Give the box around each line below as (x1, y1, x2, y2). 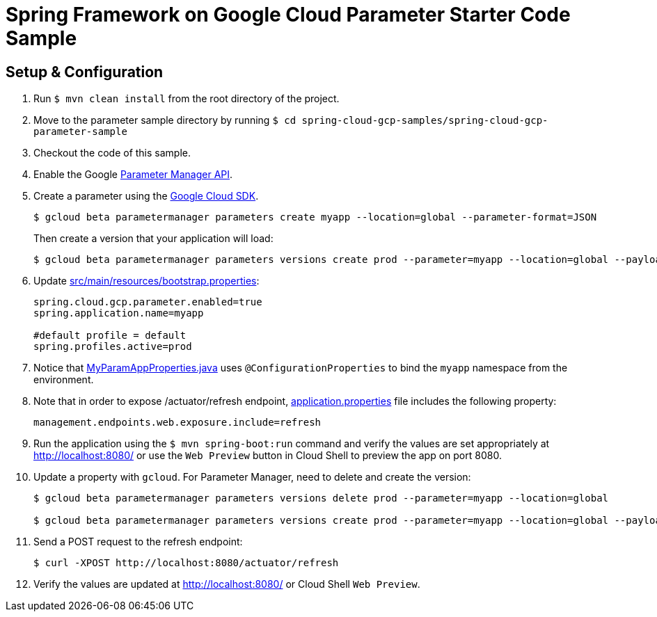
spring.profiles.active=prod (33, 341, 192, 353)
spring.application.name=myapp (33, 307, 204, 319)
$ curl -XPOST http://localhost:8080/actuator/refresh (33, 557, 339, 569)
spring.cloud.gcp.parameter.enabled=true (33, 296, 262, 308)
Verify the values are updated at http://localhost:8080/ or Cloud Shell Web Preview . (33, 578, 420, 591)
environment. (33, 374, 94, 386)
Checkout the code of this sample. (33, 147, 191, 159)
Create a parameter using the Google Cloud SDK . (33, 190, 259, 202)
